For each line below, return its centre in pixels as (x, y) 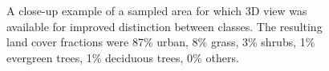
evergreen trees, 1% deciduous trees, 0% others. (123, 57)
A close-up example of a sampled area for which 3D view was (157, 10)
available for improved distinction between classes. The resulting (164, 26)
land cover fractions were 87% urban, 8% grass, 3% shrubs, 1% (161, 42)
